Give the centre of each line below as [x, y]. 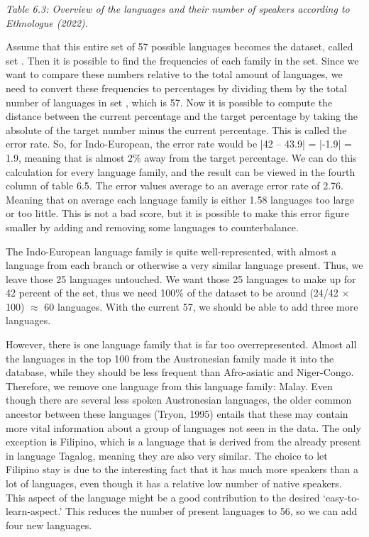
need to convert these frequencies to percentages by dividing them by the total [176, 88]
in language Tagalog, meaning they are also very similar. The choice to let [167, 455]
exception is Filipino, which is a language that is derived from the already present [183, 442]
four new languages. [49, 525]
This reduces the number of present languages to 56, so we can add [211, 511]
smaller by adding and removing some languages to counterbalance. [152, 227]
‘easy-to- [341, 497]
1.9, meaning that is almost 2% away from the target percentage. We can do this [181, 157]
